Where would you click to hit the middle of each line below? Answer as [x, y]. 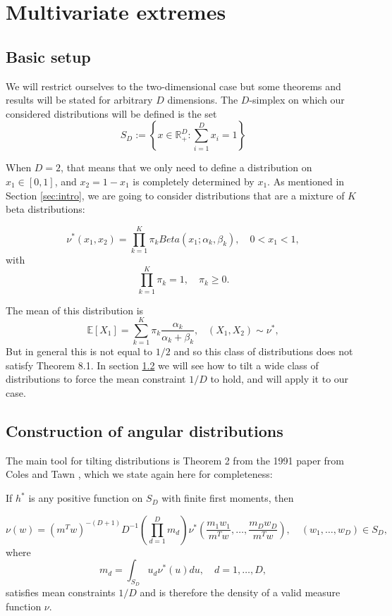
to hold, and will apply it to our [280, 379]
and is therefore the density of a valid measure [240, 592]
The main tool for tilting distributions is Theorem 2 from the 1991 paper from [175, 460]
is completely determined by [194, 181]
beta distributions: [45, 209]
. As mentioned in [306, 181]
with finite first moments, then [228, 498]
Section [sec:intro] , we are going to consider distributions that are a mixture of [175, 195]
